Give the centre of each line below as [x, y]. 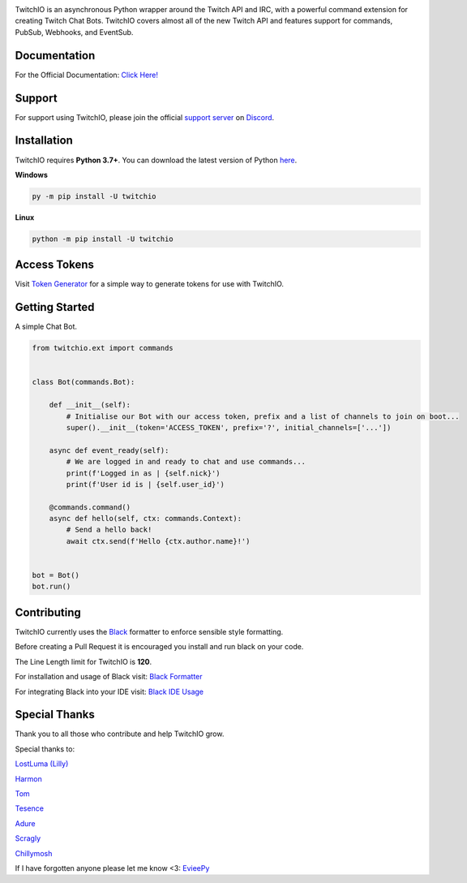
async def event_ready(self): [109, 450]
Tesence [30, 808]
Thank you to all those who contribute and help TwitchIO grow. [120, 734]
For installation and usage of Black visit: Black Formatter [109, 677]
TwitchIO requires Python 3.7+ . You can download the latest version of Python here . [156, 160]
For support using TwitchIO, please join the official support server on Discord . [145, 117]
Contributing [48, 612]
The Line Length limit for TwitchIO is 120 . [84, 661]
